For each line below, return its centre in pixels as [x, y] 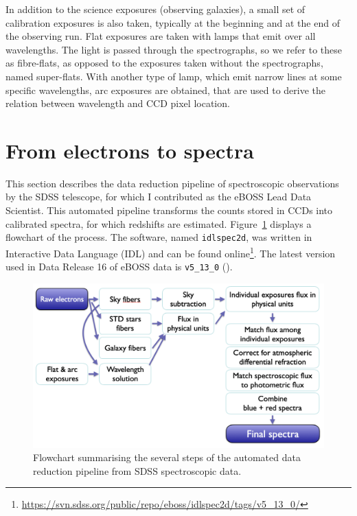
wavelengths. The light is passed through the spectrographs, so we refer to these [174, 49]
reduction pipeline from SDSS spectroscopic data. [137, 470]
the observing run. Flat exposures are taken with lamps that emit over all [161, 36]
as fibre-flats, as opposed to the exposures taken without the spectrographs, [164, 63]
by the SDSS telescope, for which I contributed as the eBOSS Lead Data [159, 197]
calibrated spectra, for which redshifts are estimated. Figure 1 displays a [159, 223]
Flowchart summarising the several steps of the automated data [167, 457]
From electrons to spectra [130, 150]
